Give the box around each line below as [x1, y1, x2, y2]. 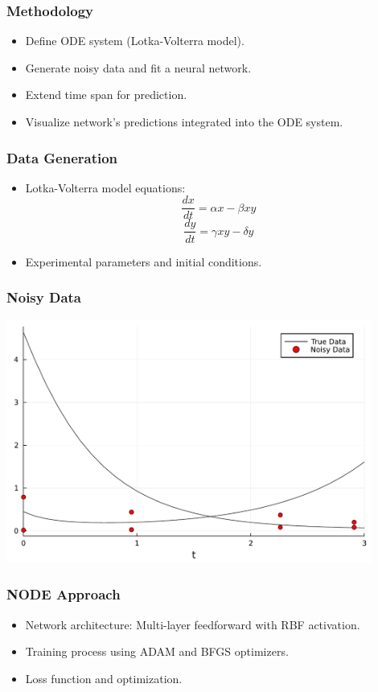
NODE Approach [6, 584, 121, 604]
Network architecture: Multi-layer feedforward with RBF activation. [25, 616, 360, 632]
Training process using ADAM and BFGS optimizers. [25, 643, 289, 660]
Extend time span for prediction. [25, 86, 187, 103]
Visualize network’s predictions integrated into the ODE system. [25, 113, 343, 130]
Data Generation [6, 147, 118, 167]
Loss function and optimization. [25, 669, 183, 686]
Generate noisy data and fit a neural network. [25, 59, 252, 76]
